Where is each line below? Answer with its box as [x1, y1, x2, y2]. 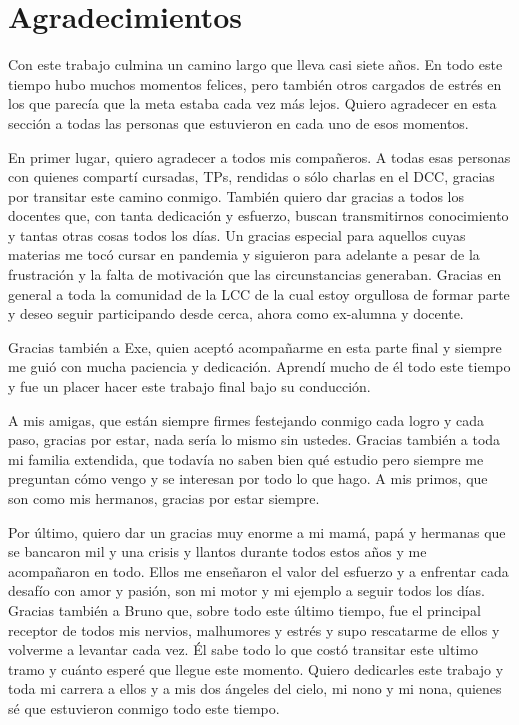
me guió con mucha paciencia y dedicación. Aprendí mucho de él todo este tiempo [8, 356, 511, 377]
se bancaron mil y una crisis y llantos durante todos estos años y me [8, 541, 427, 562]
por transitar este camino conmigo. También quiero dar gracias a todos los [8, 185, 464, 206]
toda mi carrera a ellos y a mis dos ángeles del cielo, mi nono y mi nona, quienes [8, 678, 502, 699]
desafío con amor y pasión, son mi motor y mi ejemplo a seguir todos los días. [8, 580, 486, 601]
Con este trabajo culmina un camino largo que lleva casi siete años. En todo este [8, 54, 503, 75]
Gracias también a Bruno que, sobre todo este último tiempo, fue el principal [8, 599, 481, 620]
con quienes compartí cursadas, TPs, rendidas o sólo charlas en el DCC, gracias [8, 166, 495, 187]
